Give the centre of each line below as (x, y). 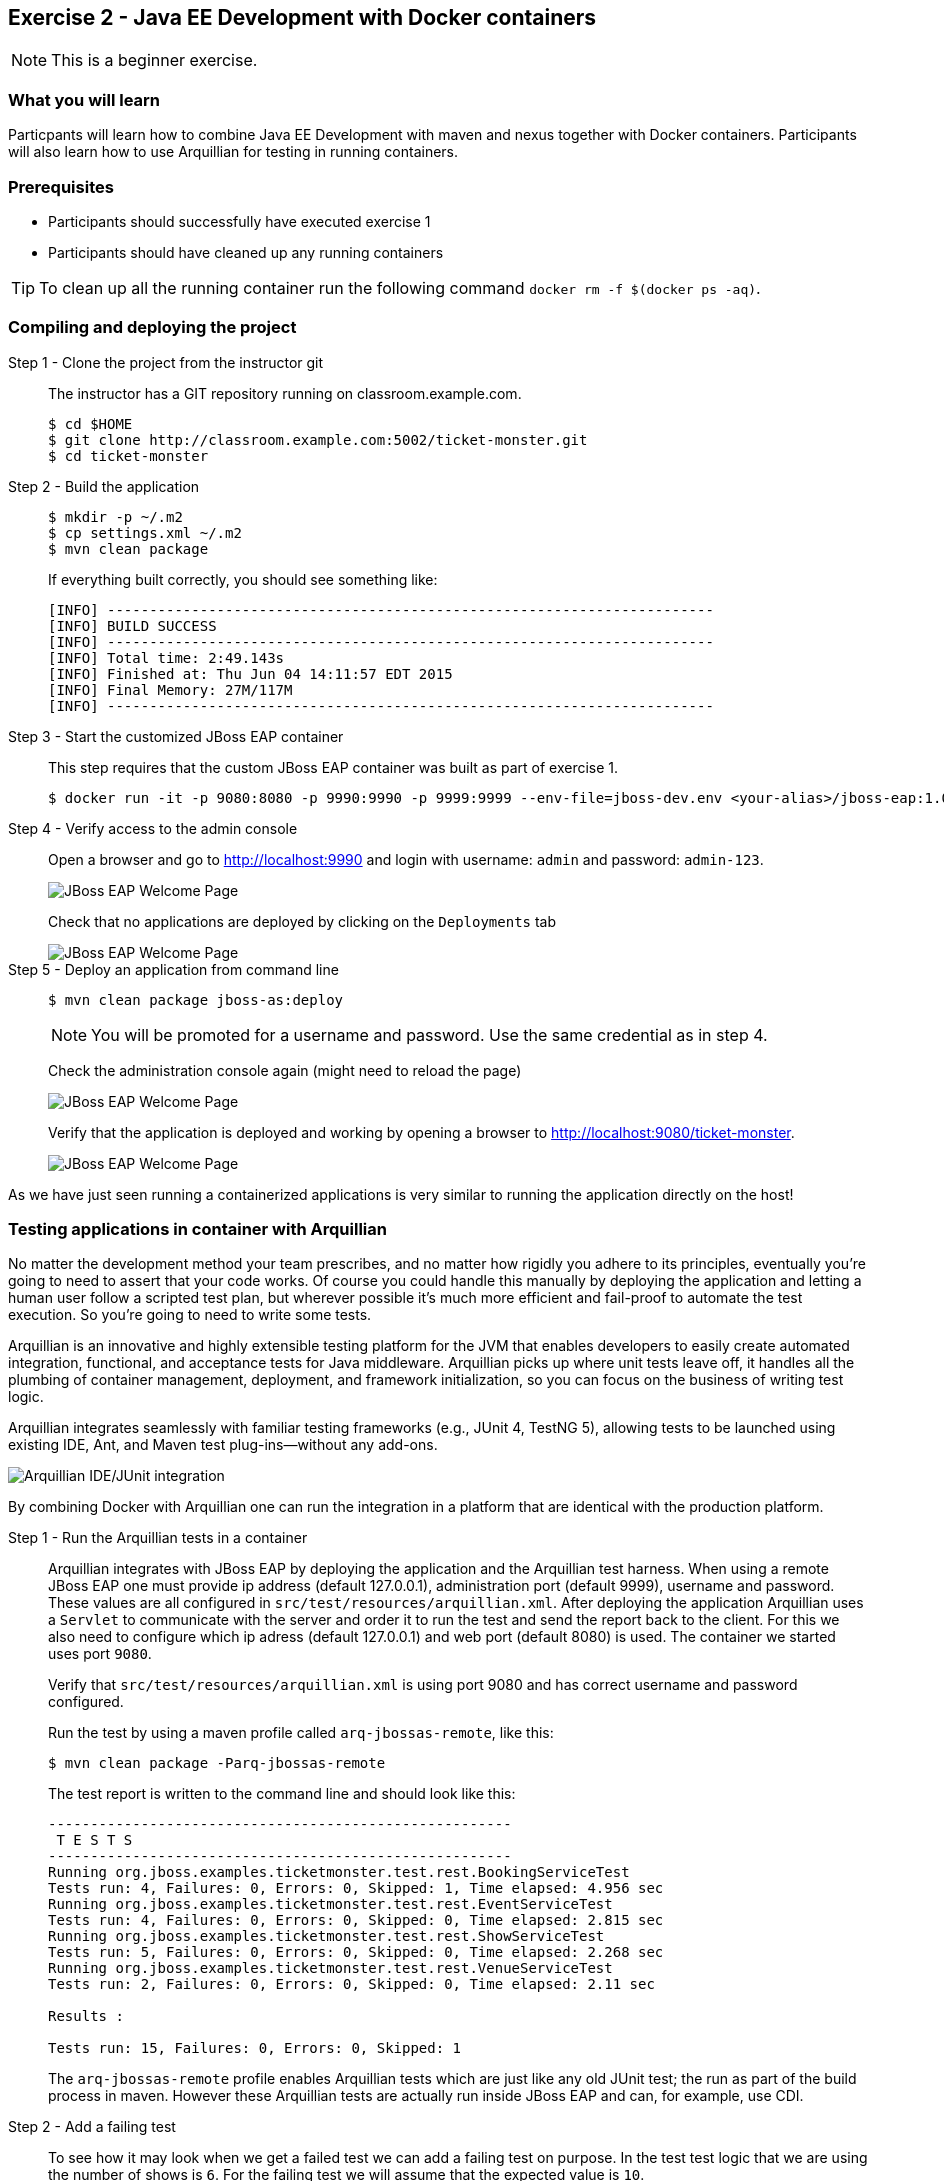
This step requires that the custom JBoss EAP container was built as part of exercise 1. (333, 767)
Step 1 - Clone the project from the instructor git (166, 362)
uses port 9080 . (100, 1654)
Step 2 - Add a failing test (92, 2127)
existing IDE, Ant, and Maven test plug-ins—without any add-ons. (223, 1445)
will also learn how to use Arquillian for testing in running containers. (233, 152)
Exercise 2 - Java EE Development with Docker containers (302, 17)
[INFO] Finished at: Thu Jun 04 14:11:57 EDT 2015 (250, 673)
